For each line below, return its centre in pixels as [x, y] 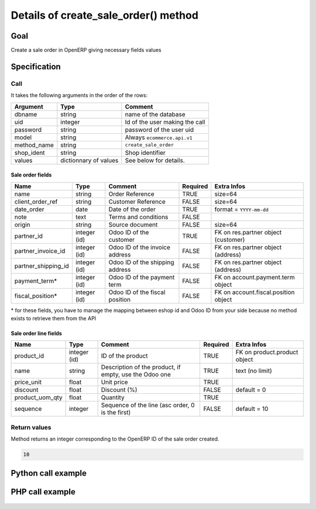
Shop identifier [145, 153]
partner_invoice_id [40, 251]
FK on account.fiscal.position [255, 292]
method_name [34, 145]
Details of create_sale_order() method [105, 15]
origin [22, 224]
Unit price [114, 382]
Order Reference [131, 194]
